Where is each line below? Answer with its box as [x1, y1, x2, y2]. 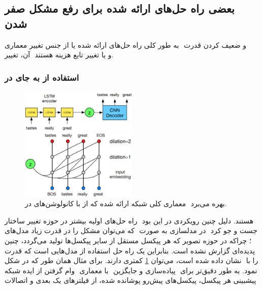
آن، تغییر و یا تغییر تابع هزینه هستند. [5, 49, 114, 60]
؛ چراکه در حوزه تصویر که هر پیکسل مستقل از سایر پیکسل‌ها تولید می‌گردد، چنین [5, 235, 252, 246]
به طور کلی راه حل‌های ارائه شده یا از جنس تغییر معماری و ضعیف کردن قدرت [5, 39, 247, 50]
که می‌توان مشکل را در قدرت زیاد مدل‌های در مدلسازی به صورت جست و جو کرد [5, 225, 257, 236]
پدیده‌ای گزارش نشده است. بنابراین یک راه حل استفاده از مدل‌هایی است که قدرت [5, 245, 255, 255]
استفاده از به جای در [5, 71, 79, 83]
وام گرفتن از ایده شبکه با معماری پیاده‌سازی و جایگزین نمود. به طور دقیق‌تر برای [5, 265, 257, 275]
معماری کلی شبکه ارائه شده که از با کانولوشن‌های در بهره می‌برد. [25, 198, 227, 209]
